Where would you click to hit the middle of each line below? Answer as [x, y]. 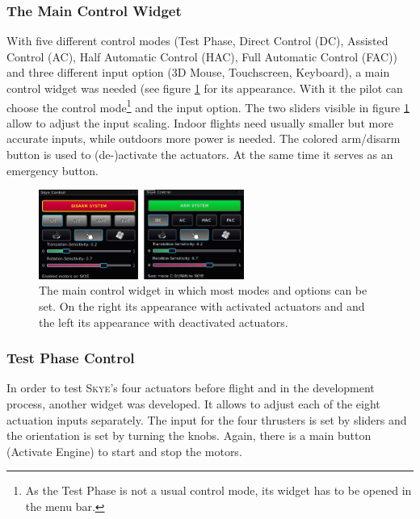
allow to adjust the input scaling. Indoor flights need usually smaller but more [200, 122]
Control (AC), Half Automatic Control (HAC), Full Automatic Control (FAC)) [202, 56]
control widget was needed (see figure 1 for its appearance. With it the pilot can [205, 88]
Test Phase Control [71, 358]
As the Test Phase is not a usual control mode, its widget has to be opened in [218, 490]
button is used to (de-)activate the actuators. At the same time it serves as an [200, 155]
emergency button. [52, 170]
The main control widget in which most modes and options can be [203, 290]
